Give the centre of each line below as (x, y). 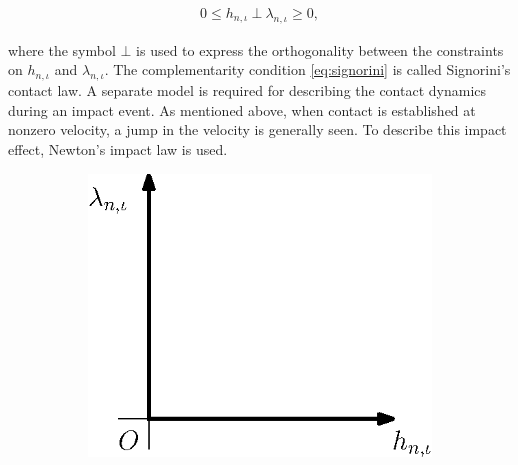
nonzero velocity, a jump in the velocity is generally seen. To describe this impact (257, 129)
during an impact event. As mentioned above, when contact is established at (242, 109)
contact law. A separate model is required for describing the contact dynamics (247, 90)
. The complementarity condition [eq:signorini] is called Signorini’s (307, 69)
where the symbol (62, 49)
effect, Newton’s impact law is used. (118, 149)
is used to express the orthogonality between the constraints (320, 49)
